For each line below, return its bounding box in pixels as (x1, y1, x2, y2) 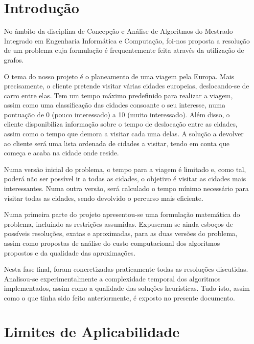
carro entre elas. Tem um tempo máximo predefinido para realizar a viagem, (4, 90, 233, 100)
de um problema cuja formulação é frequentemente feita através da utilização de (4, 45, 244, 55)
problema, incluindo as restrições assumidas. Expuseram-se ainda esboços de (4, 218, 233, 229)
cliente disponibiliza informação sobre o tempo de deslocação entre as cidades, (4, 119, 238, 129)
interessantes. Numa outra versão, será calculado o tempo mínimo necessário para (4, 183, 249, 193)
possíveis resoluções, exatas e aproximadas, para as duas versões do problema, (4, 228, 237, 238)
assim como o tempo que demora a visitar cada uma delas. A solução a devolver (4, 129, 244, 139)
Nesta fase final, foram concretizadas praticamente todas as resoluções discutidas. (4, 264, 248, 274)
